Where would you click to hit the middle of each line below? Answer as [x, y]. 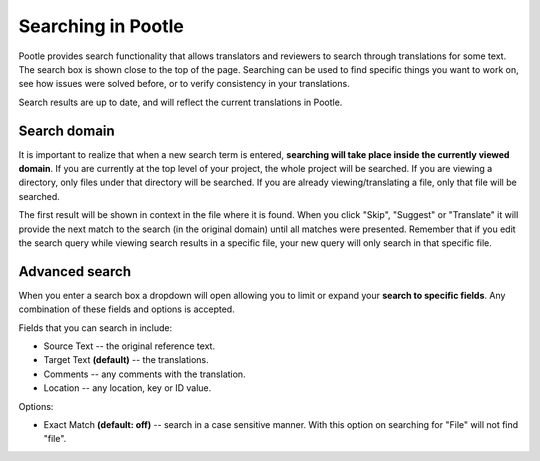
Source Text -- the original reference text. [129, 346]
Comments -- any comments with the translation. [144, 374]
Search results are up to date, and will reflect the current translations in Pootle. [180, 102]
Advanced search [75, 271]
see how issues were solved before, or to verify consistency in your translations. [184, 84]
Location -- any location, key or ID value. [127, 388]
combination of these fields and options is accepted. [126, 309]
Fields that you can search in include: [95, 327]
